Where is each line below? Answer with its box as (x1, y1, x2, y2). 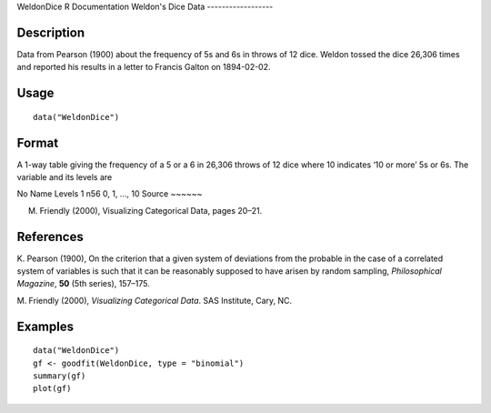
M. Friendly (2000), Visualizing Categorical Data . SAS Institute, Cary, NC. (16, 295, 293, 306)
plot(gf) (33, 383, 72, 394)
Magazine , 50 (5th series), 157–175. (16, 278, 150, 289)
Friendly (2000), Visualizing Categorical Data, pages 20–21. (39, 205, 263, 216)
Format (16, 135, 59, 150)
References (16, 228, 84, 245)
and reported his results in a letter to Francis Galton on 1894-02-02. (16, 62, 272, 73)
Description (16, 25, 85, 40)
